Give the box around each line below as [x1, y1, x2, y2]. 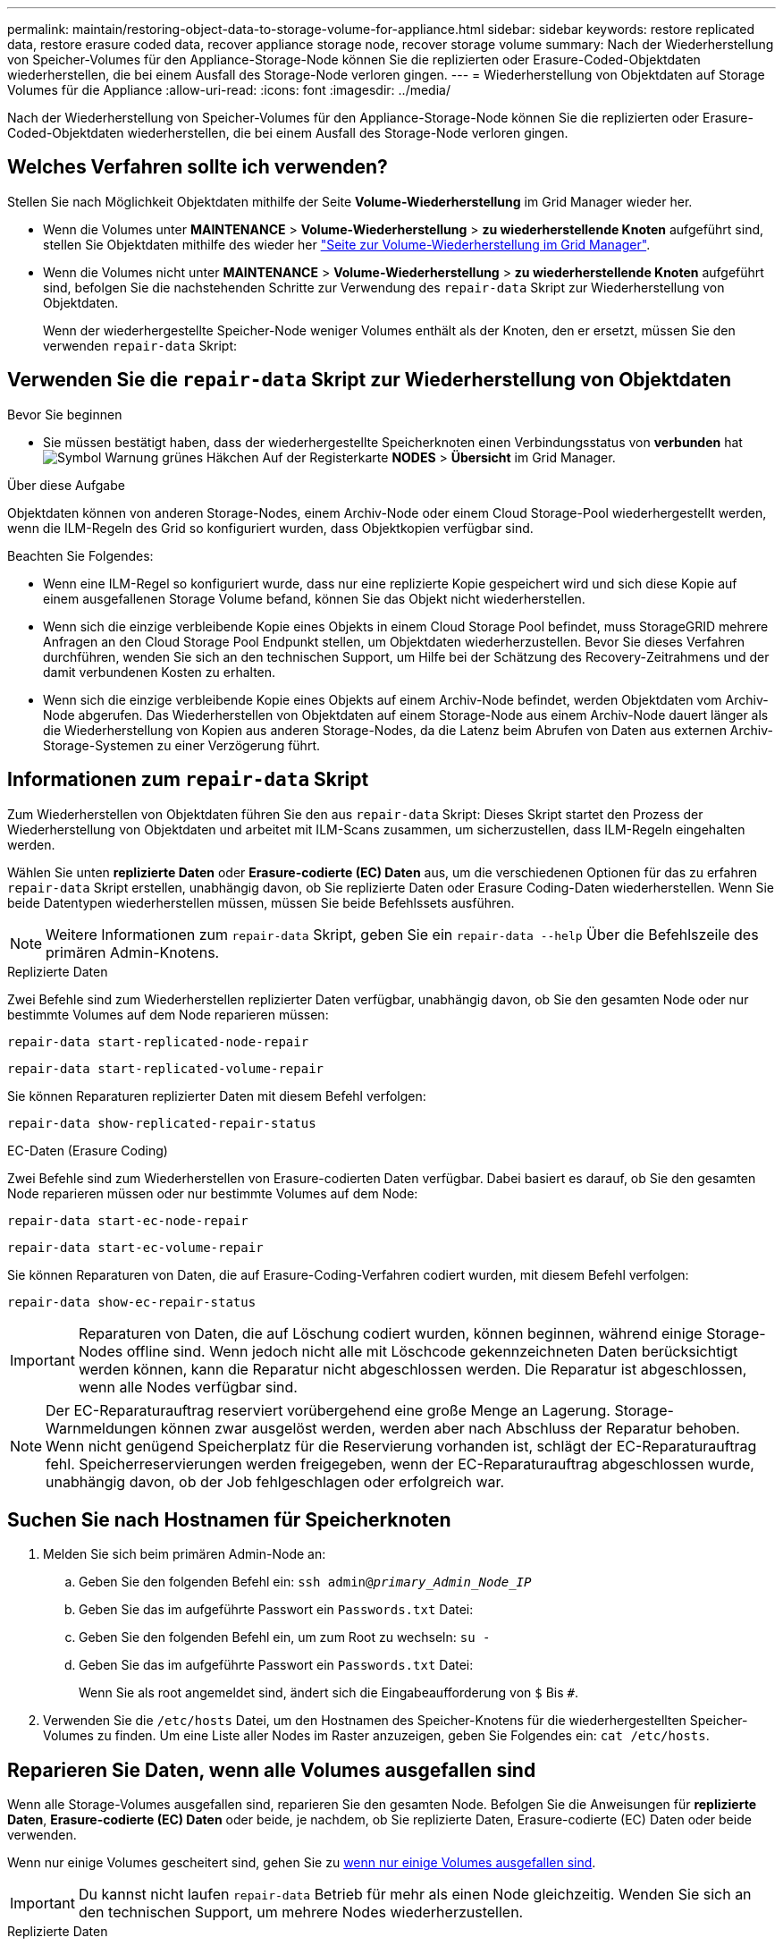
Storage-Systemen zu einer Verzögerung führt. [43, 737, 320, 753]
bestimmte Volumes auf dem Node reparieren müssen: [7, 1006, 329, 1022]
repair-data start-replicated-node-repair [7, 1034, 309, 1049]
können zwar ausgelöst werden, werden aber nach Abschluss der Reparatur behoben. [160, 1418, 740, 1437]
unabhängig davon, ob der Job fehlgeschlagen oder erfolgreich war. [46, 1472, 505, 1491]
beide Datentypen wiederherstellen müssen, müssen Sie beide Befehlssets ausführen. [7, 894, 515, 910]
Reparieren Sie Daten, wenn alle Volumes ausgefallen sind [7, 1758, 536, 1781]
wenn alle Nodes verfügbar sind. [78, 1377, 298, 1396]
